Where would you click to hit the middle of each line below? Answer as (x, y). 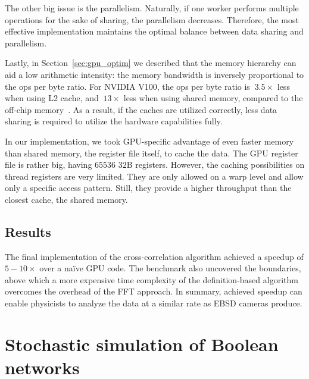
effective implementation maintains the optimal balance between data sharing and (154, 31)
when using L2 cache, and (52, 98)
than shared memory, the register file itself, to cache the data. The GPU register (152, 153)
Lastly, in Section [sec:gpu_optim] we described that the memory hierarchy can (151, 63)
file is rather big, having (49, 165)
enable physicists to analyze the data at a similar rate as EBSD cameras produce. (154, 303)
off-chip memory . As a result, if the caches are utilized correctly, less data (141, 109)
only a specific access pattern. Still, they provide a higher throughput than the (148, 188)
